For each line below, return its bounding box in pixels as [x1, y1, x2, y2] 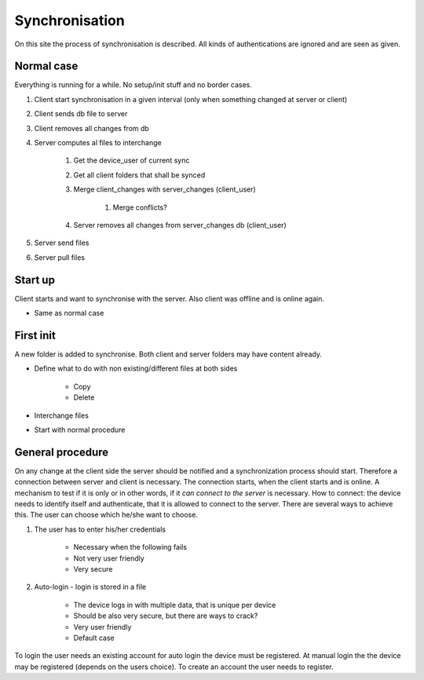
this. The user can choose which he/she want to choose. [14, 510, 198, 520]
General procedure [14, 445, 109, 459]
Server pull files [34, 252, 86, 262]
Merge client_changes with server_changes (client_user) [73, 185, 257, 194]
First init [14, 328, 57, 342]
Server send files [34, 238, 90, 247]
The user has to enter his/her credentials [34, 525, 166, 534]
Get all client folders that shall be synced [73, 170, 206, 180]
